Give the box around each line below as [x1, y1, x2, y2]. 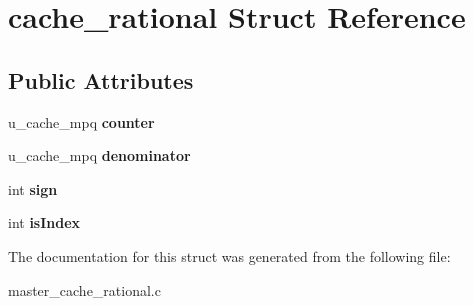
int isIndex [8, 212, 81, 233]
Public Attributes [8, 64, 194, 95]
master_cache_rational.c [8, 279, 161, 300]
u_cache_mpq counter [8, 111, 155, 132]
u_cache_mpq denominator [8, 145, 191, 166]
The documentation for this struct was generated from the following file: [8, 245, 451, 266]
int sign [8, 178, 58, 199]
